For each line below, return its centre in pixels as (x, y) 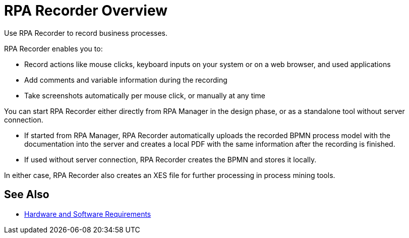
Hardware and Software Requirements (88, 214)
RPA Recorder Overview (86, 11)
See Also (27, 195)
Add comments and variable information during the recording (126, 80)
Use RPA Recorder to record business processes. (86, 33)
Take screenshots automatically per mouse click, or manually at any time (145, 95)
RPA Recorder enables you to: (53, 48)
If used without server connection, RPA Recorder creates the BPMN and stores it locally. (170, 159)
